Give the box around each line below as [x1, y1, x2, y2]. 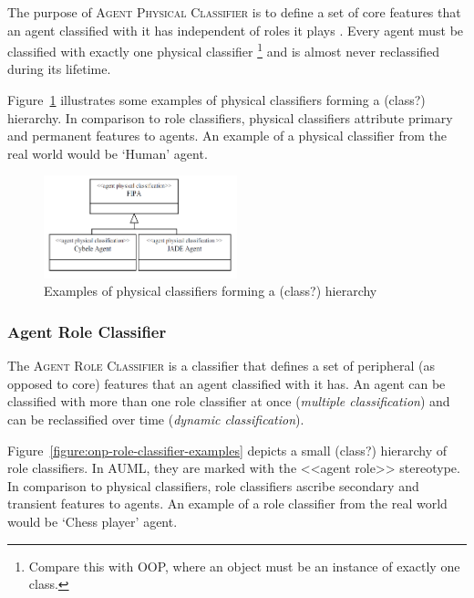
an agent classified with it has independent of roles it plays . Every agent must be [7, 20, 464, 39]
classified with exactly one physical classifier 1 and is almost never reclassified [7, 39, 440, 60]
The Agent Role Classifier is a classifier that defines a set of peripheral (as [7, 356, 435, 375]
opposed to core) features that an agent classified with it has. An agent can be [7, 373, 446, 393]
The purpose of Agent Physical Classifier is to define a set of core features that [7, 3, 461, 21]
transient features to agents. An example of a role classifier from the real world [7, 494, 448, 513]
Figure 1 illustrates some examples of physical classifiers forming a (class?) [7, 90, 426, 110]
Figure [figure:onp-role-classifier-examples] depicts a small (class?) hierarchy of [7, 440, 448, 459]
